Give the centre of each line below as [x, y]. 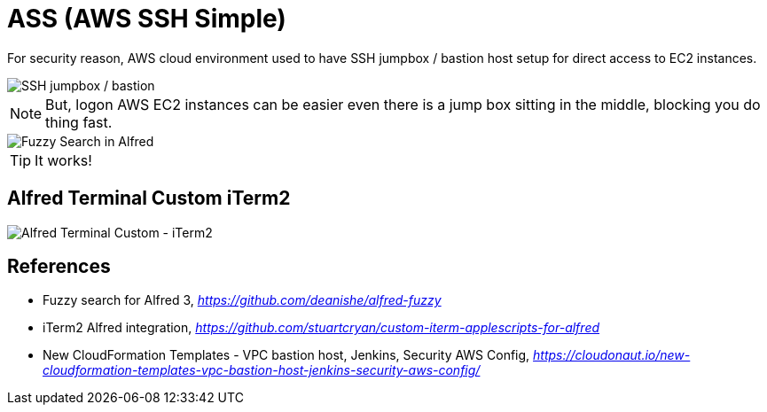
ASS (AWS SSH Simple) [147, 19]
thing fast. [79, 122]
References [59, 267]
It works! [63, 160]
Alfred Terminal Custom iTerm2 [149, 198]
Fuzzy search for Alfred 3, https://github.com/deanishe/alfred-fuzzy [242, 300]
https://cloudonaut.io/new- [612, 355]
